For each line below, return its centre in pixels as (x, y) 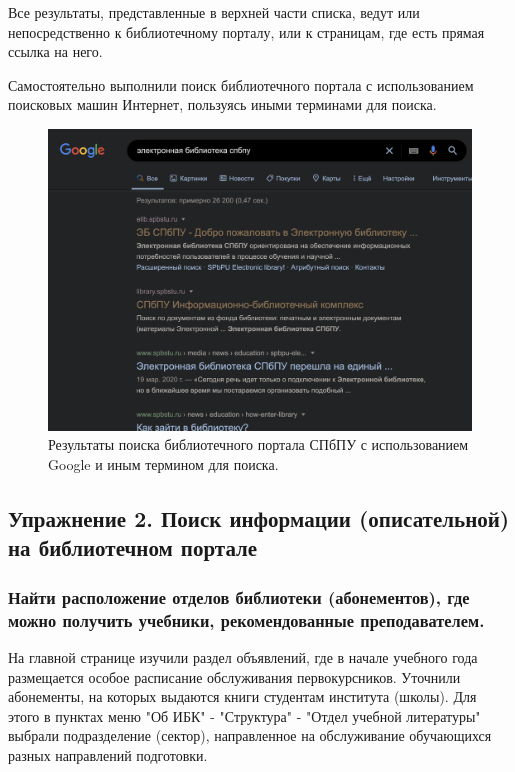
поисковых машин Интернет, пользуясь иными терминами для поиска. (222, 104)
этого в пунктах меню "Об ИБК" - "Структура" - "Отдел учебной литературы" (244, 715)
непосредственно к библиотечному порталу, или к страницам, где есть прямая (246, 31)
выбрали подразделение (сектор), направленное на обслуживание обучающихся (250, 735)
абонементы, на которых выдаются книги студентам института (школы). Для (242, 696)
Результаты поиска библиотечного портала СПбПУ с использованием (258, 444)
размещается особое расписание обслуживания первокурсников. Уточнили (234, 676)
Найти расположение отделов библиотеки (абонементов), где (239, 596)
